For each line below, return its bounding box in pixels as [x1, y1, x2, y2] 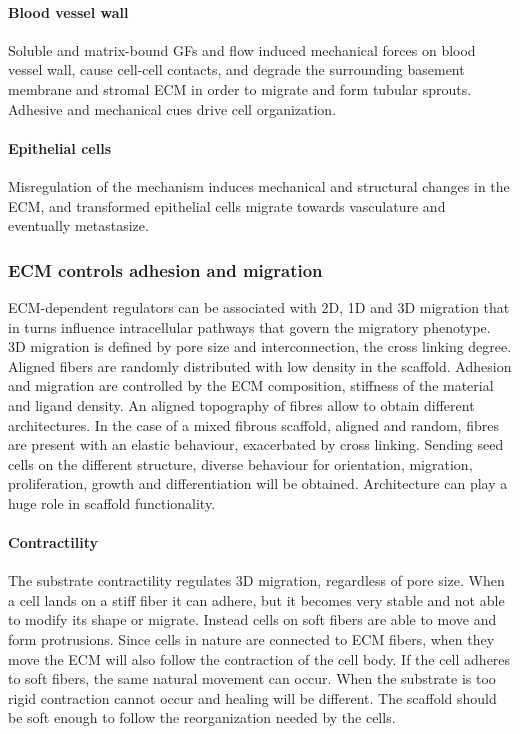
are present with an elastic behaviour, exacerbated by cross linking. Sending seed [8, 434, 504, 455]
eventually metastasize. [8, 215, 149, 236]
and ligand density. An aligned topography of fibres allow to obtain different [8, 394, 475, 415]
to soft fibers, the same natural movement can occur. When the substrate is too [8, 668, 496, 689]
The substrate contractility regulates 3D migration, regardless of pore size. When [8, 570, 505, 591]
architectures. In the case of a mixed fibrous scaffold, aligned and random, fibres [8, 414, 499, 435]
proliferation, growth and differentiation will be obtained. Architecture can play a [8, 473, 508, 494]
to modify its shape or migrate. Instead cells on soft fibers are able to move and [8, 609, 497, 630]
